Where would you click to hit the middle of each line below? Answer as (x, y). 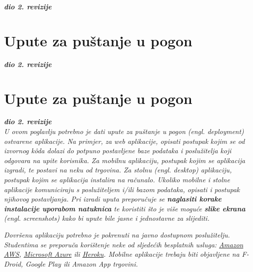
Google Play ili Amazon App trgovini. (81, 263)
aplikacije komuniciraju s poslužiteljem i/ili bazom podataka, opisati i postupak (122, 189)
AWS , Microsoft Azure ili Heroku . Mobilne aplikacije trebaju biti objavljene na (122, 254)
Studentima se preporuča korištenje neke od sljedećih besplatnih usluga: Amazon (124, 244)
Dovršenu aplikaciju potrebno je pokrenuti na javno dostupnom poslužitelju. (117, 234)
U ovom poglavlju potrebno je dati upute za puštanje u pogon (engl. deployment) (124, 131)
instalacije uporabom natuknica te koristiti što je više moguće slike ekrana (125, 208)
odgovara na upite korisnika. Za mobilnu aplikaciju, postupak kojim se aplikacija (125, 160)
